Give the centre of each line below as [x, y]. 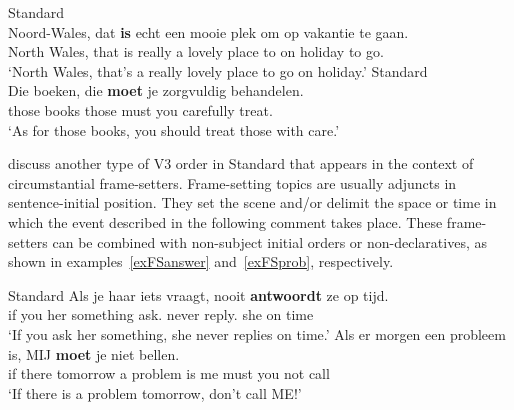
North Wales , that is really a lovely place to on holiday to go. [196, 51]
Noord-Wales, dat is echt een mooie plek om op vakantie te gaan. [208, 31]
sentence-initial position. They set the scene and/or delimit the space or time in [252, 202]
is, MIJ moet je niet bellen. [94, 353]
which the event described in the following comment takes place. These [225, 221]
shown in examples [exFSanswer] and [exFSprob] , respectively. [201, 261]
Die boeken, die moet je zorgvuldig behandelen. [156, 90]
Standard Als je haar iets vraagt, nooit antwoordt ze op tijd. [198, 294]
